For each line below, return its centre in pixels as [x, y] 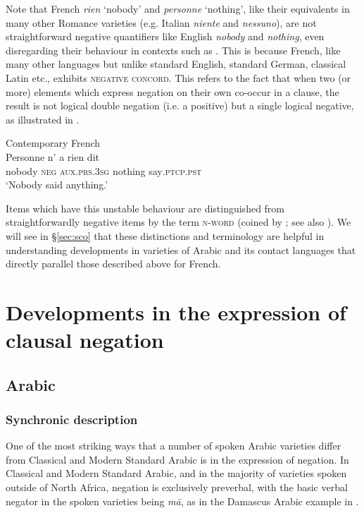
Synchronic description [72, 419]
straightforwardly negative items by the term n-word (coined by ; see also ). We [178, 222]
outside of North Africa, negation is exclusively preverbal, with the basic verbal [177, 487]
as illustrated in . [43, 119]
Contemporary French [53, 143]
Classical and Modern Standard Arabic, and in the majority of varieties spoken [176, 473]
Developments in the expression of [176, 312]
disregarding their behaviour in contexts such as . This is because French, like [173, 50]
